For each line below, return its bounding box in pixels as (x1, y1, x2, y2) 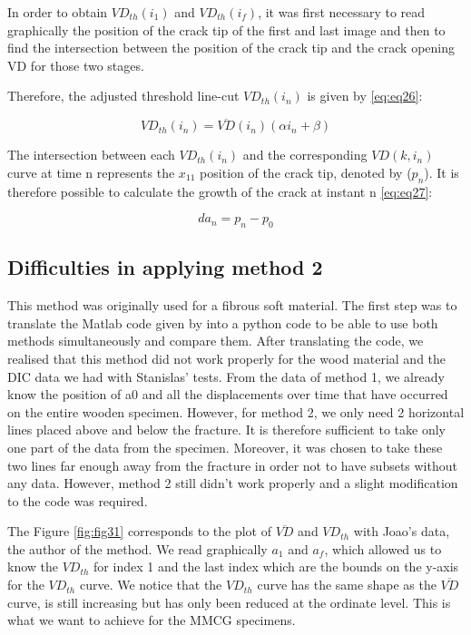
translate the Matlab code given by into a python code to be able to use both (7, 313, 438, 332)
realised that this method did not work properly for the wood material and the (7, 348, 446, 367)
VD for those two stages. (7, 55, 144, 74)
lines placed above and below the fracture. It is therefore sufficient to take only (7, 420, 446, 439)
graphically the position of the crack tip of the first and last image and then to (7, 20, 446, 39)
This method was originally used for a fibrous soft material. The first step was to (7, 296, 457, 315)
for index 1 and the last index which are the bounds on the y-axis (93, 557, 459, 576)
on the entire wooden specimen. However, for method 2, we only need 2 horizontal (7, 402, 465, 421)
